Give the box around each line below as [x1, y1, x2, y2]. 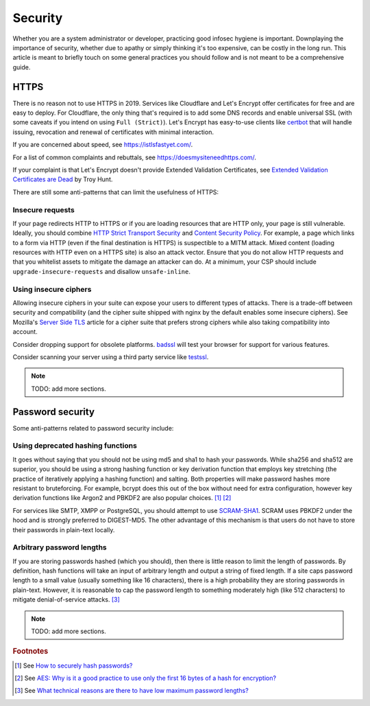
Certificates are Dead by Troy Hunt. [12, 175, 113, 183]
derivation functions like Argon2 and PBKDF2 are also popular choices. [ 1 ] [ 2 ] [12, 494, 232, 502]
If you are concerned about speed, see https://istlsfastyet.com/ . [12, 141, 193, 149]
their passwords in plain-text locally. [12, 525, 115, 534]
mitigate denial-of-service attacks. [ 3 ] [12, 595, 120, 604]
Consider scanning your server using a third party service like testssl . [12, 352, 209, 361]
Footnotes [12, 646, 49, 656]
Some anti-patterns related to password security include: [12, 424, 174, 432]
